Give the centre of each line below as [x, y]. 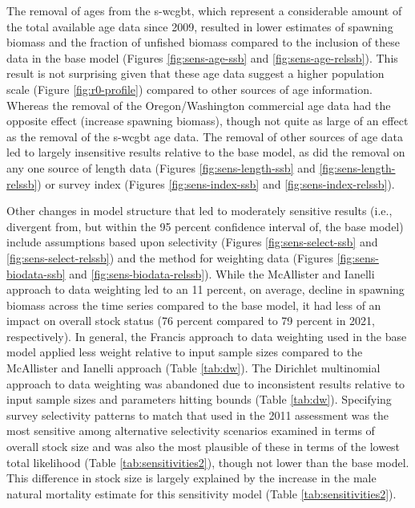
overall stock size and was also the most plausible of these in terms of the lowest [203, 447]
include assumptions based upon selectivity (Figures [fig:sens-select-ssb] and [192, 242]
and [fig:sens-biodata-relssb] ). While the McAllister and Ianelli [222, 273]
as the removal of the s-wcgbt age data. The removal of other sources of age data [205, 136]
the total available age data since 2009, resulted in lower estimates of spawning [200, 26]
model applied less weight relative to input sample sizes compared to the [185, 352]
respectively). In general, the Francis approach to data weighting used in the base [207, 336]
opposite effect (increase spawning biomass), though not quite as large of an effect [207, 121]
